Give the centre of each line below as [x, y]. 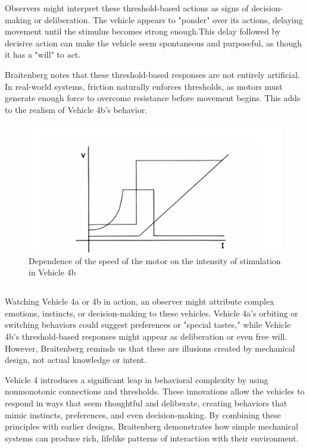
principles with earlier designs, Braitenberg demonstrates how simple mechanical [152, 426]
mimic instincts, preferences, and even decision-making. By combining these [143, 414]
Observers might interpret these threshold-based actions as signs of [127, 8]
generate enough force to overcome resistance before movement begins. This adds [153, 98]
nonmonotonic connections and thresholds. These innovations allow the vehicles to [155, 391]
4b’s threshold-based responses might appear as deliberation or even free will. [146, 336]
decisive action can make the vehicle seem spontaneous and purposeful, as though [154, 43]
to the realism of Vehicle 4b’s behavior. [76, 109]
